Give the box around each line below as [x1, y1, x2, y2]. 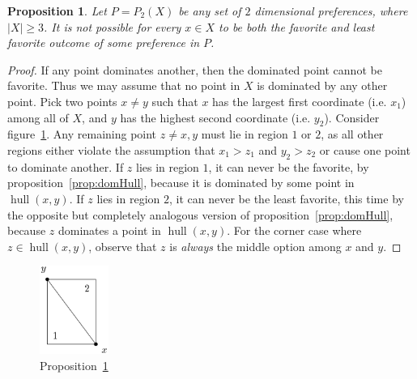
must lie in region [201, 126, 288, 143]
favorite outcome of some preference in [7, 34, 200, 51]
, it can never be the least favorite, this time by [169, 189, 404, 207]
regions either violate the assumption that [7, 141, 215, 158]
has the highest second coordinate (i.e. [120, 109, 311, 126]
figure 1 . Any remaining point [7, 126, 157, 143]
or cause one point [319, 141, 411, 158]
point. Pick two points [7, 92, 117, 109]
